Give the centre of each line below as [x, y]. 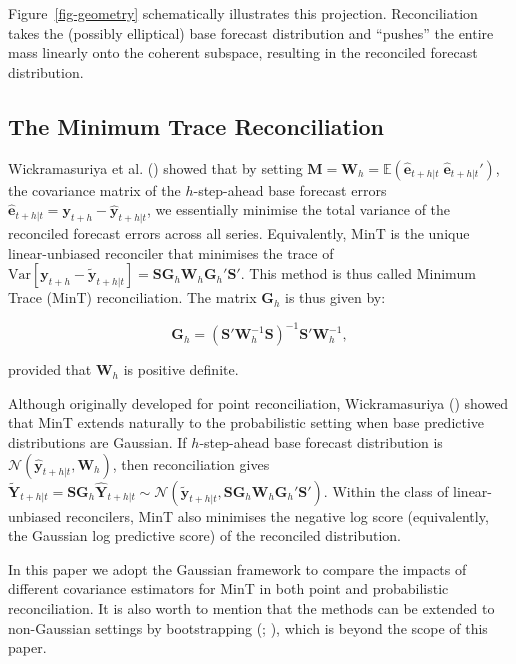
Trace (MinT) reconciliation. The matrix [132, 297]
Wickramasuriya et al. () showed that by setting [155, 167]
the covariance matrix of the [94, 189]
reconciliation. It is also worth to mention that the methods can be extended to [251, 608]
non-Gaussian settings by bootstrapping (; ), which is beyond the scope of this [248, 627]
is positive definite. [181, 369]
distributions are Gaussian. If [97, 442]
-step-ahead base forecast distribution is [321, 442]
